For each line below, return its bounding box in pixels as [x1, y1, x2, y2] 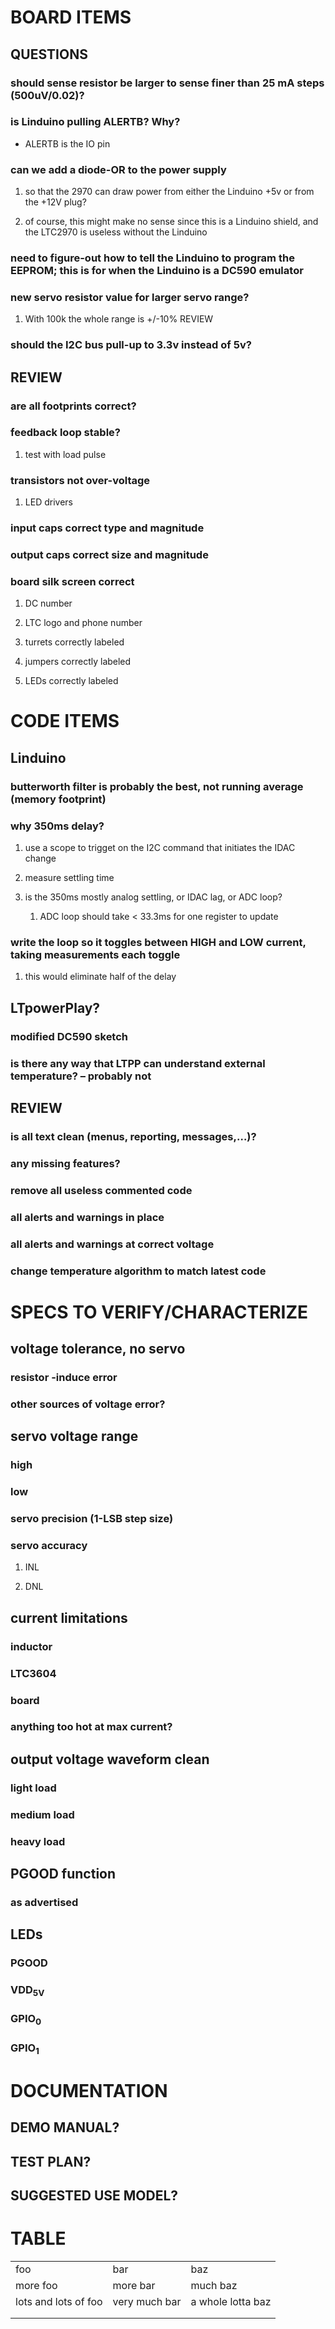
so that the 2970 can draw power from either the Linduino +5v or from [24, 186, 315, 198]
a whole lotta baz [190, 2295, 272, 2309]
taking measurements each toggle [10, 948, 181, 961]
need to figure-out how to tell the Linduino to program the [10, 251, 295, 265]
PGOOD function [10, 1866, 117, 1883]
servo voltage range [10, 1428, 139, 1445]
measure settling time [24, 872, 115, 884]
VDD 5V [10, 1983, 45, 1999]
